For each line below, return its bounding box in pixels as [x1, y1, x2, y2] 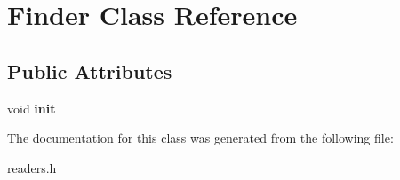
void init [7, 98, 56, 117]
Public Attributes [7, 57, 172, 84]
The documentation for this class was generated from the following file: [7, 129, 394, 147]
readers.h [7, 158, 57, 176]
